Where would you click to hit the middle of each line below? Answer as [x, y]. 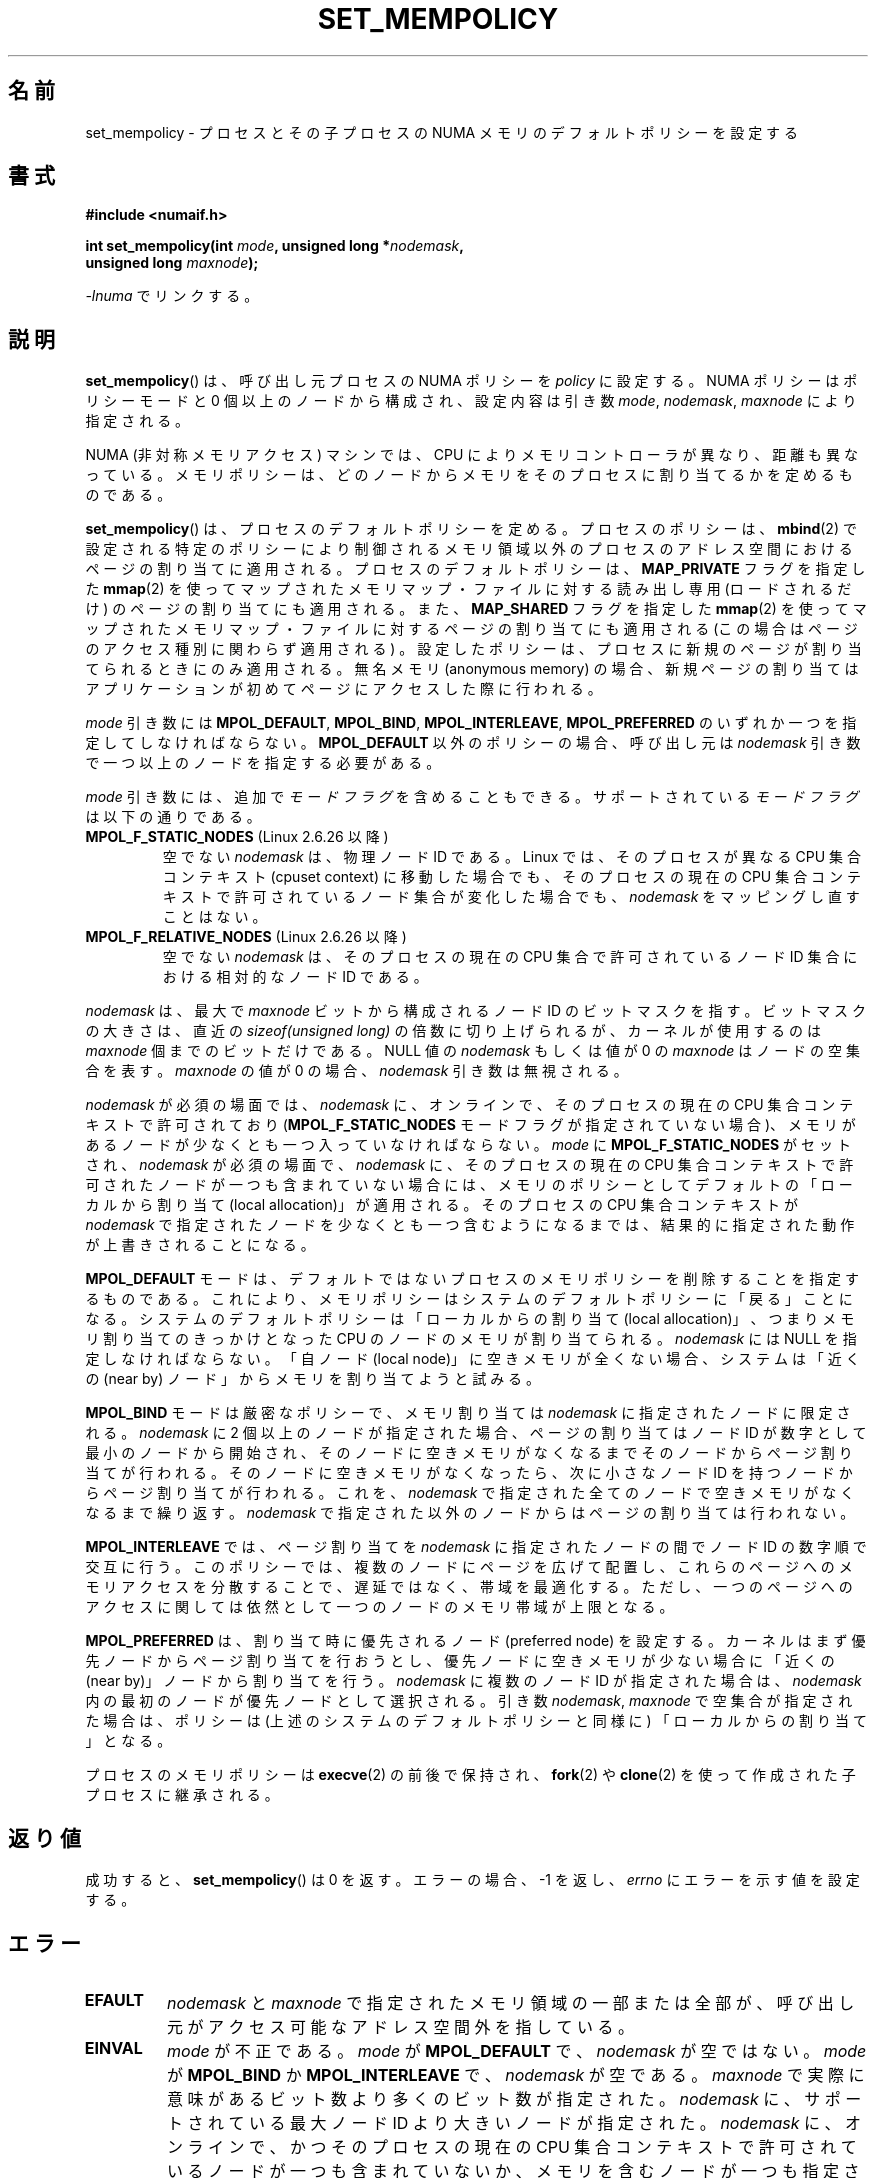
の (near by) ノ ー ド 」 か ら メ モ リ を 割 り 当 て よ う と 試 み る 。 [313, 1379]
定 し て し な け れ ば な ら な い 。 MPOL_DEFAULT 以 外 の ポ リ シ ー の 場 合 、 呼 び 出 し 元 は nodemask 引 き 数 [473, 743]
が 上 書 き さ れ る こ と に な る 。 [200, 1245]
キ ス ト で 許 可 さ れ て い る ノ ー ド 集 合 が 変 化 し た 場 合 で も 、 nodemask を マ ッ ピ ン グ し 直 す [511, 897]
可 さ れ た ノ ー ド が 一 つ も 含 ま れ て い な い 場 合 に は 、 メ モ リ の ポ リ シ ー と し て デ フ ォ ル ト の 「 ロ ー [469, 1185]
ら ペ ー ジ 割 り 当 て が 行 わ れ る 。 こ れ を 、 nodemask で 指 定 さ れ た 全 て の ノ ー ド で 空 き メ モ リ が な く [470, 1493]
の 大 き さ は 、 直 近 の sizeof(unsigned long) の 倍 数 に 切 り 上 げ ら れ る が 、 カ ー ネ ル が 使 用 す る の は [453, 1031]
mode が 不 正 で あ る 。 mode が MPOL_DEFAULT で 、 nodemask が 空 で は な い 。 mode [517, 2050]
